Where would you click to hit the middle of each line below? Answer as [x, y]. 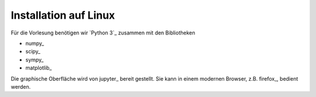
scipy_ [33, 51]
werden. [21, 86]
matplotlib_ [39, 68]
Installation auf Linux [63, 15]
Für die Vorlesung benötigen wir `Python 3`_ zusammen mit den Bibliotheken [103, 33]
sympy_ [35, 60]
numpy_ [35, 43]
